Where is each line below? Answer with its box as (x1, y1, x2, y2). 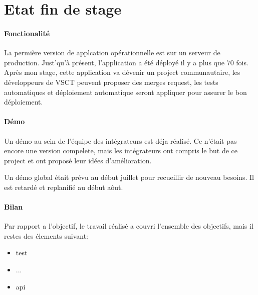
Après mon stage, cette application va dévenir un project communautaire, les (4, 67, 240, 77)
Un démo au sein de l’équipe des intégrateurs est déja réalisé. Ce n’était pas (4, 135, 237, 146)
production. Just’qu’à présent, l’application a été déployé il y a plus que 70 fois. (4, 57, 248, 67)
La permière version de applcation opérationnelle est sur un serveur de (4, 47, 220, 58)
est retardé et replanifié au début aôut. (4, 181, 123, 192)
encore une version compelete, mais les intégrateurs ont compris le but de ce (4, 145, 238, 156)
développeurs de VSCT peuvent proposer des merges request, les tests (4, 76, 218, 87)
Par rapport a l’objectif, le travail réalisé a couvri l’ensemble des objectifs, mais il (4, 221, 253, 231)
